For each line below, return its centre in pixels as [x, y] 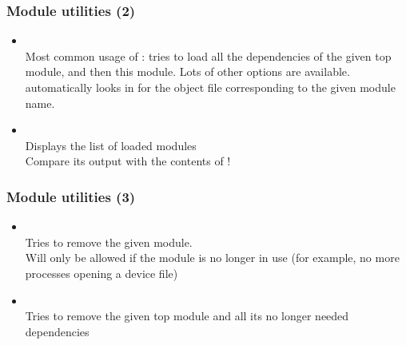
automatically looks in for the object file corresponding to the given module [210, 87]
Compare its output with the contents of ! [128, 161]
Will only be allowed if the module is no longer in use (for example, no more [212, 258]
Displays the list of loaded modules [111, 145]
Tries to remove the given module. [109, 242]
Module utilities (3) [71, 196]
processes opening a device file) [101, 273]
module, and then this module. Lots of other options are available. [187, 71]
